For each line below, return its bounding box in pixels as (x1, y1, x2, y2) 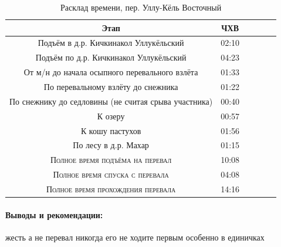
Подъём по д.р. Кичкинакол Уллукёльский (35, 51, 187, 64)
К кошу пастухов (80, 124, 141, 136)
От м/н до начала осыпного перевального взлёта (23, 66, 198, 78)
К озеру (97, 109, 125, 122)
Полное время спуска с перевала (53, 168, 169, 181)
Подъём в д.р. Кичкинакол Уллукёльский (38, 36, 184, 49)
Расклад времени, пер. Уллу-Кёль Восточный (60, 1, 222, 13)
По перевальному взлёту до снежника (43, 80, 178, 92)
